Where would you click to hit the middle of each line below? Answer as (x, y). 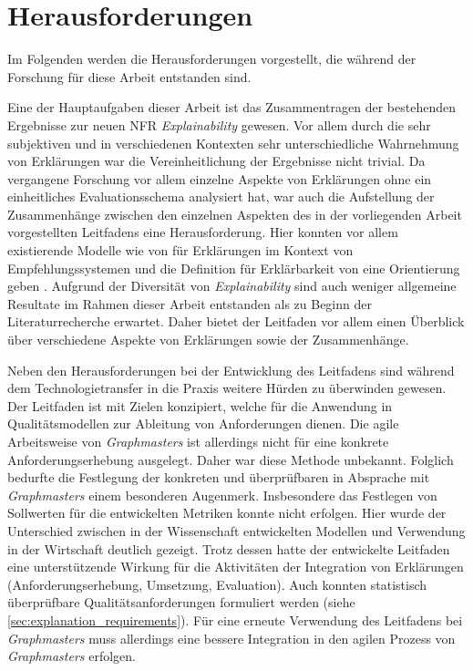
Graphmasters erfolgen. (72, 656)
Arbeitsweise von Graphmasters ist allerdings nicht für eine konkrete (198, 441)
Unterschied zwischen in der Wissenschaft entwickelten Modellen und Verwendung (236, 530)
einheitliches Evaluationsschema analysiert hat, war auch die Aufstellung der (221, 196)
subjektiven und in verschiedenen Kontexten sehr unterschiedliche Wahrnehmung (233, 143)
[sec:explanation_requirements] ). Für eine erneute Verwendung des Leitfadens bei (235, 619)
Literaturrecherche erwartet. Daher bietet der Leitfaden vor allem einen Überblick (236, 321)
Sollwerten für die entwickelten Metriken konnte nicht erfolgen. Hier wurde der (227, 513)
